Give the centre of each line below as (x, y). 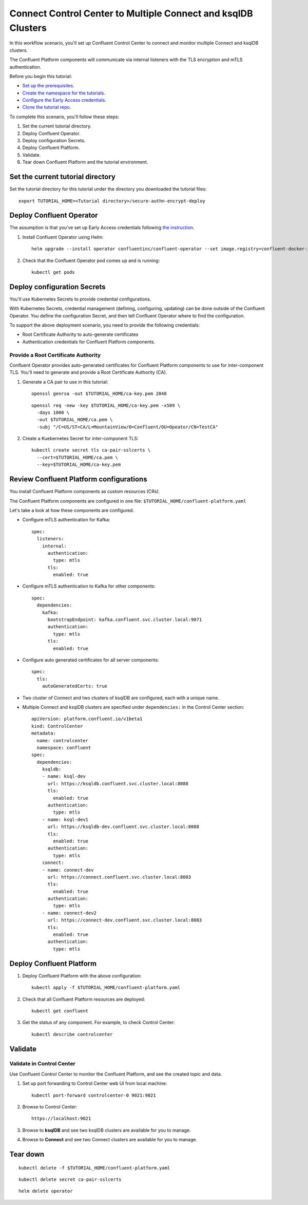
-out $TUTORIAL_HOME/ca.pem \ (75, 420)
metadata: (44, 733)
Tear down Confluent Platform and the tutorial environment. (85, 162)
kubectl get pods (53, 272)
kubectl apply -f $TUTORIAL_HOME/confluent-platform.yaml (106, 988)
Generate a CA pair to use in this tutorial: (65, 382)
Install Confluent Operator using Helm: (63, 237)
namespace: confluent (64, 748)
